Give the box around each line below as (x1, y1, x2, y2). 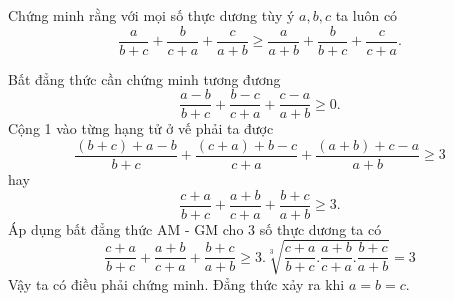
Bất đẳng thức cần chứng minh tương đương (8, 68, 281, 89)
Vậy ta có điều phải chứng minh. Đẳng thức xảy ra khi (8, 273, 345, 294)
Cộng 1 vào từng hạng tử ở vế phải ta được (8, 118, 274, 139)
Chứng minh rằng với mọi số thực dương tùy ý (8, 5, 295, 25)
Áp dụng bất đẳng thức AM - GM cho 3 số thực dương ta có (8, 218, 382, 239)
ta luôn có (335, 5, 398, 25)
